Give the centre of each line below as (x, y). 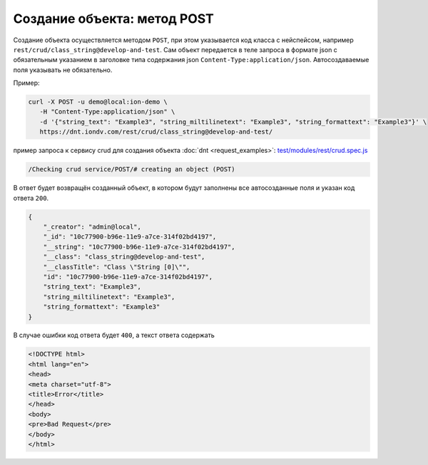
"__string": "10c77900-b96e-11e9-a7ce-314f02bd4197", (139, 247)
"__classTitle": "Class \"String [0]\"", (117, 267)
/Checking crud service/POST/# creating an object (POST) (132, 169)
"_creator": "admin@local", (92, 226)
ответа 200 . (31, 198)
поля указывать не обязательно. (63, 70)
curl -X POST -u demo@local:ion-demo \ (98, 102)
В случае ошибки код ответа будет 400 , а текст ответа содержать (114, 335)
